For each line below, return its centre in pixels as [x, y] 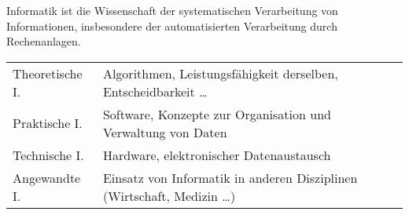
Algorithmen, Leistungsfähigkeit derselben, [220, 73]
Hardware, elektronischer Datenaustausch [217, 155]
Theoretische [48, 73]
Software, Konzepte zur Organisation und [217, 114]
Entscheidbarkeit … [155, 91]
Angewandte [47, 177]
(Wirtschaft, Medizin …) [169, 195]
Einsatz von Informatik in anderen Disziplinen [230, 177]
